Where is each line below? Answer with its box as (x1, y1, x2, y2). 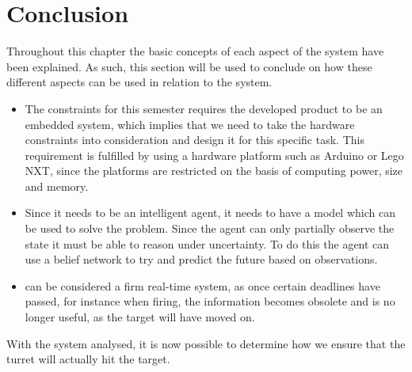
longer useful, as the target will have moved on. (25, 309, 255, 325)
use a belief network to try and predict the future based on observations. (25, 251, 378, 268)
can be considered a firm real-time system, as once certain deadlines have (25, 277, 380, 294)
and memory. (25, 177, 89, 194)
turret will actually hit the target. (6, 351, 170, 367)
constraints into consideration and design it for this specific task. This (25, 131, 364, 148)
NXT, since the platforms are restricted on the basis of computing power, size (25, 162, 403, 179)
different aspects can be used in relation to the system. (6, 74, 273, 90)
